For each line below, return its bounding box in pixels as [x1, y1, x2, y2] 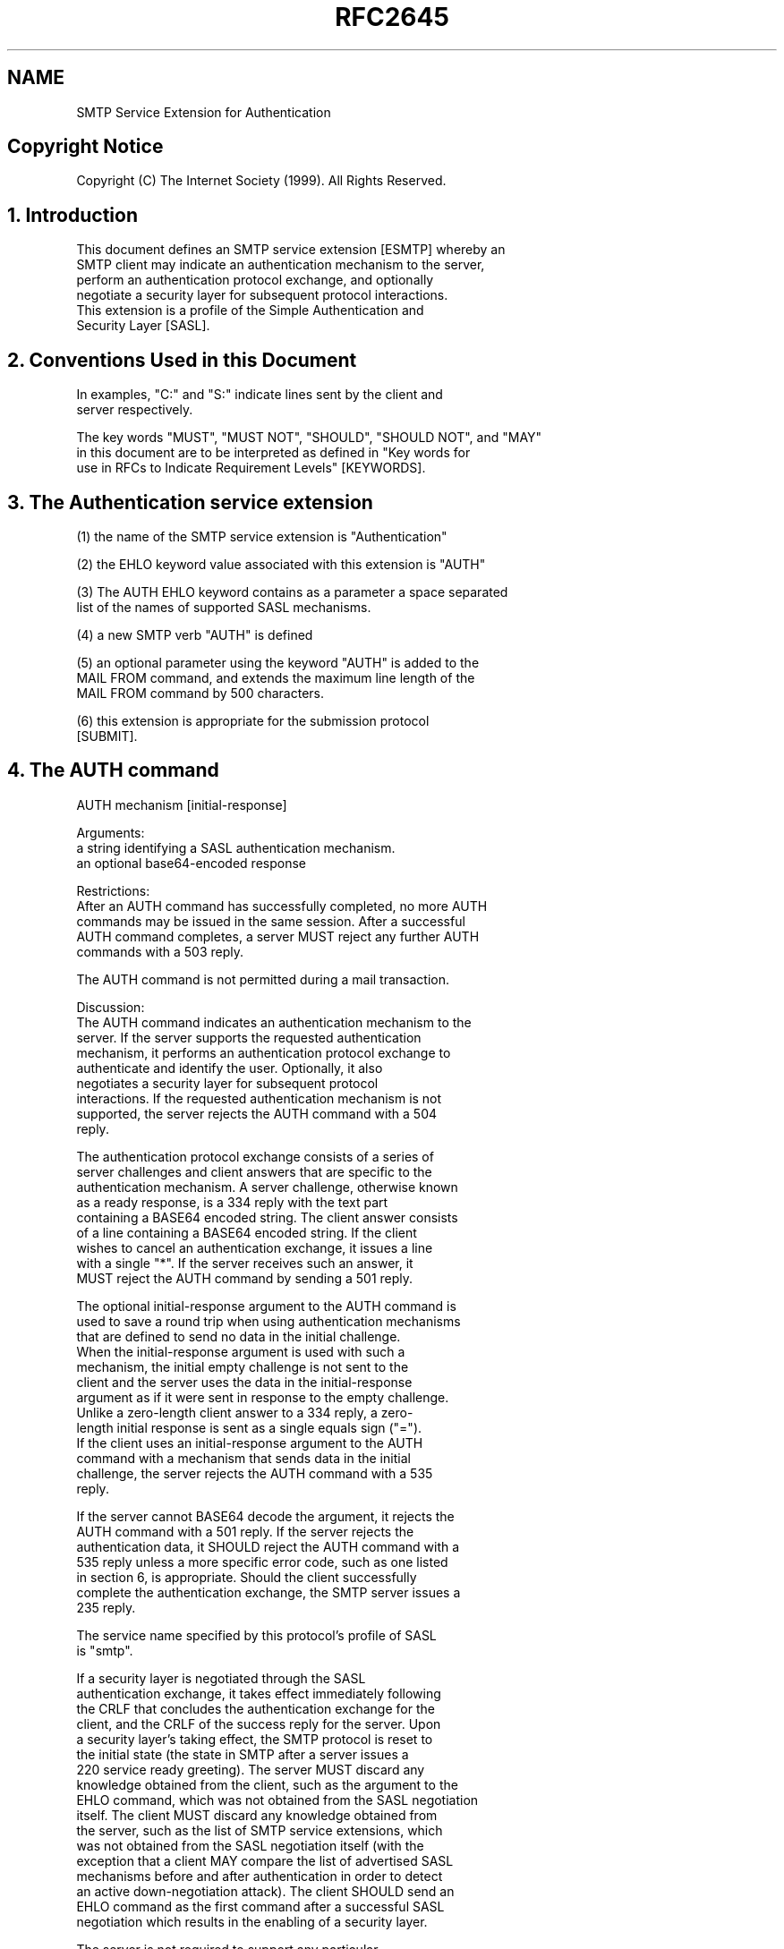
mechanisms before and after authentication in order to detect [76, 1868, 443, 1884]
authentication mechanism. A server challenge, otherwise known [76, 1179, 458, 1195]
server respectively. [76, 402, 193, 418]
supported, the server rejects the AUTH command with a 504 [76, 1105, 438, 1121]
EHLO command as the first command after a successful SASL [76, 1898, 445, 1914]
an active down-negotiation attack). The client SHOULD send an [76, 1883, 455, 1899]
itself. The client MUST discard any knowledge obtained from [76, 1807, 438, 1823]
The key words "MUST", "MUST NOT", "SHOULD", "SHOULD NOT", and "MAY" [76, 430, 542, 446]
